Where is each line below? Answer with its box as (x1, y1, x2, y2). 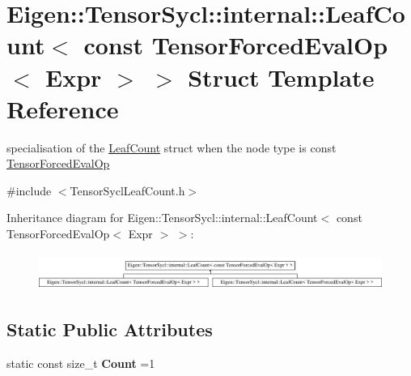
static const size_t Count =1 (6, 354, 155, 371)
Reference (6, 92, 119, 125)
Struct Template (188, 60, 375, 93)
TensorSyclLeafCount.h (70, 182, 185, 199)
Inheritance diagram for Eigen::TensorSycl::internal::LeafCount (6, 209, 318, 226)
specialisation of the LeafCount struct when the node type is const (6, 139, 337, 156)
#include (6, 182, 52, 199)
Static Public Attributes (6, 317, 213, 342)
